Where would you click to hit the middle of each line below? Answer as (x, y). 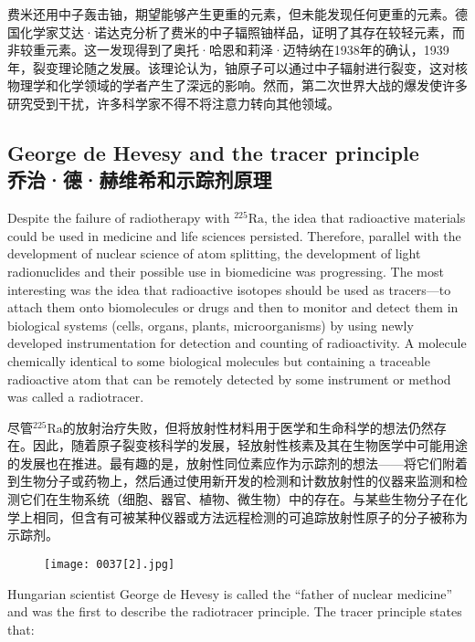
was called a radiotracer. (76, 397)
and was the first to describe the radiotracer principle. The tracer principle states (235, 611)
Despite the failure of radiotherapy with (119, 218)
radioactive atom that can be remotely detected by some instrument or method (229, 379)
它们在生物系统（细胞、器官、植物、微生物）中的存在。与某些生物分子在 (237, 499)
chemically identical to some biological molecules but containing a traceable (219, 360)
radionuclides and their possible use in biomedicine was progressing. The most (226, 271)
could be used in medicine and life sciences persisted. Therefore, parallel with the (234, 235)
